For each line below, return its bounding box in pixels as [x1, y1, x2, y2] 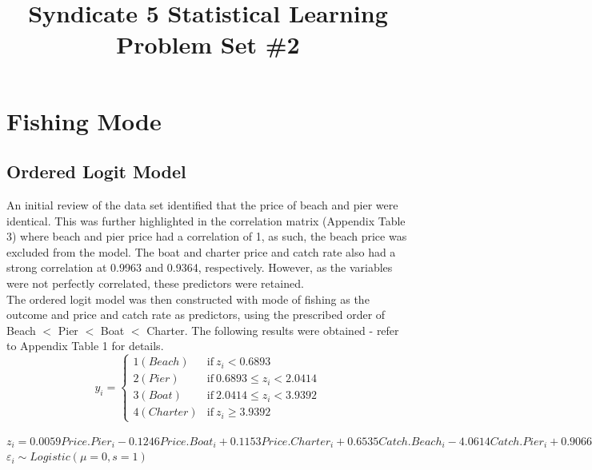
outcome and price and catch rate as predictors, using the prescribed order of [6, 306, 386, 323]
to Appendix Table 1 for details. [6, 337, 164, 354]
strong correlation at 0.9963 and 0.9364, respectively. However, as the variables [6, 259, 393, 276]
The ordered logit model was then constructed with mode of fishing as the [6, 290, 370, 307]
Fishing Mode [6, 104, 162, 137]
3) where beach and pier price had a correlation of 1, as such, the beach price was [6, 228, 407, 245]
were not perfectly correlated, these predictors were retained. [6, 274, 304, 291]
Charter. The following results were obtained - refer [146, 321, 399, 338]
